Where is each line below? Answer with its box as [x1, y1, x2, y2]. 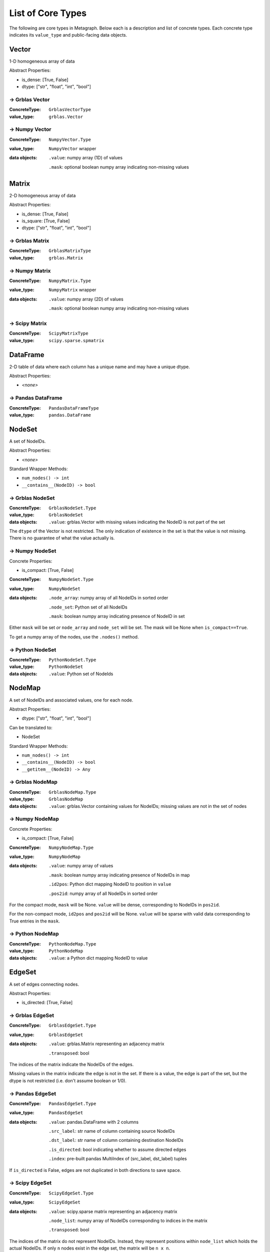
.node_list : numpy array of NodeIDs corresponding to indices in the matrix [48, 1217, 207, 1223]
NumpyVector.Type [48, 137, 91, 142]
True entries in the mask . [9, 918, 60, 924]
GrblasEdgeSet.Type [48, 1023, 96, 1029]
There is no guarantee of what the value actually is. [9, 535, 115, 541]
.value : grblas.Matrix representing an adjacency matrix [48, 1041, 164, 1047]
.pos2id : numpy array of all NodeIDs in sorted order [48, 890, 158, 896]
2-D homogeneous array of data [9, 192, 76, 198]
